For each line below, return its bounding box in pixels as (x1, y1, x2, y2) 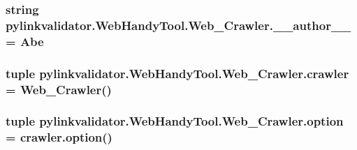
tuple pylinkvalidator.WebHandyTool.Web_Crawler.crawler (6, 64, 349, 82)
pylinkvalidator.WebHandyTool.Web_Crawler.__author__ (6, 16, 351, 33)
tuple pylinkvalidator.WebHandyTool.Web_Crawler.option (6, 112, 344, 130)
